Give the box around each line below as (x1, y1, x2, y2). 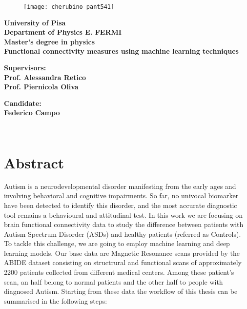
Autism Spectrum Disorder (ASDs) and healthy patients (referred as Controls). (4, 228, 241, 239)
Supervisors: (4, 62, 46, 73)
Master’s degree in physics (4, 36, 95, 46)
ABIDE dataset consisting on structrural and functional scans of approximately (4, 257, 242, 268)
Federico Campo (4, 107, 60, 118)
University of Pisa (4, 17, 66, 27)
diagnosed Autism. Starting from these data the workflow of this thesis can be (4, 286, 238, 296)
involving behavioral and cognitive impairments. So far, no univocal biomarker (4, 190, 239, 201)
